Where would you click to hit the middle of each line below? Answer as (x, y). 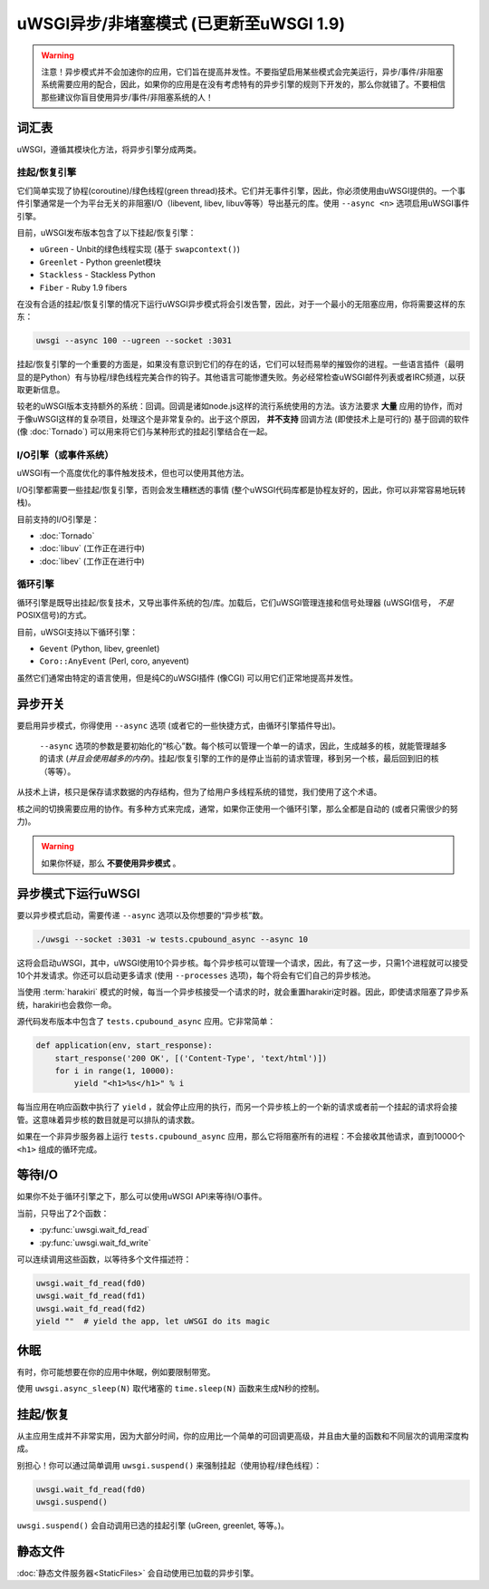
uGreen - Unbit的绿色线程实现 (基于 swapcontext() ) (139, 249)
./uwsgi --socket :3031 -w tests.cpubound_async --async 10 (172, 939)
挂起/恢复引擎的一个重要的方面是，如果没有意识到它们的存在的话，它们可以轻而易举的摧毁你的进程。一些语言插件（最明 (240, 364)
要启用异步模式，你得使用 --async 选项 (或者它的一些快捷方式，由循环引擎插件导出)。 (179, 725)
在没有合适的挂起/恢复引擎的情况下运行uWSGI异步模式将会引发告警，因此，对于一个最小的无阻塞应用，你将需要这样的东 (241, 304)
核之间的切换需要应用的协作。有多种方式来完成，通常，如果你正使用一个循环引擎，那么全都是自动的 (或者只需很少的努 (238, 809)
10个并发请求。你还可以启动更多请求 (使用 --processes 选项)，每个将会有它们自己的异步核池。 (196, 975)
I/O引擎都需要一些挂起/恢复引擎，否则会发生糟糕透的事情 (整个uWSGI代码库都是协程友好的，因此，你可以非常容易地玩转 (241, 489)
